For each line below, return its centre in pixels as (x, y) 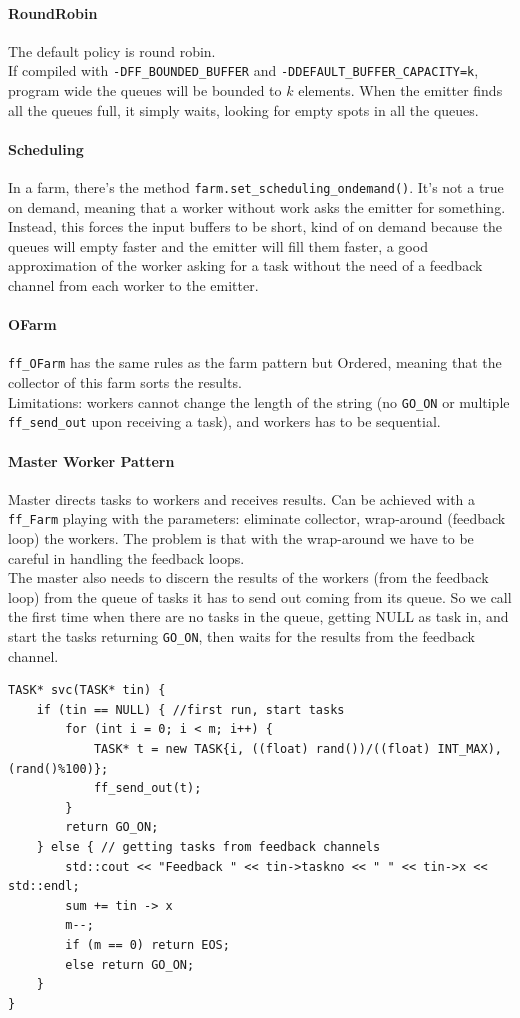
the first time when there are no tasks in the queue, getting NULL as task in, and (258, 616)
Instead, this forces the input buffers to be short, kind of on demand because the (255, 226)
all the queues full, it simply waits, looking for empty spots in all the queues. (243, 109)
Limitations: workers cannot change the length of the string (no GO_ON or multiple (259, 401)
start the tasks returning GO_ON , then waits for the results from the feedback (241, 636)
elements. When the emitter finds (400, 90)
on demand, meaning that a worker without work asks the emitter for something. (257, 206)
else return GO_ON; (130, 964)
